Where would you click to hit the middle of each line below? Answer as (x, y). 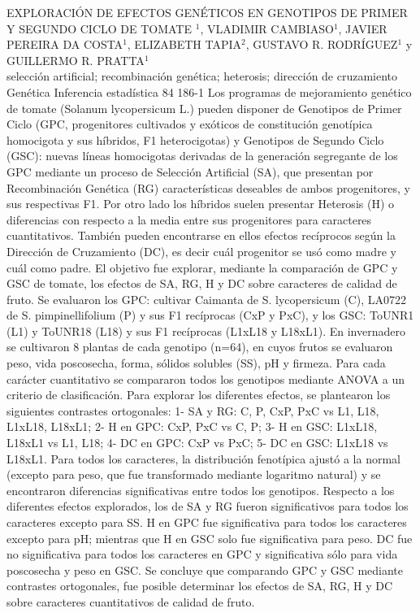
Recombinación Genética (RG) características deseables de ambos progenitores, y (208, 187)
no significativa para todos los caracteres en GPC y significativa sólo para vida (202, 554)
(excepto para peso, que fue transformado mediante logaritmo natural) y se (194, 474)
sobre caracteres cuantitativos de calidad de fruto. (131, 601)
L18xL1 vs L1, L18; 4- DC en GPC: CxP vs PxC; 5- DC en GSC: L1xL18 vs (197, 443)
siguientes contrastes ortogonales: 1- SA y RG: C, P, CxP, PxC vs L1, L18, (193, 410)
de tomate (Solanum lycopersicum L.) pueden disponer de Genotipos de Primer (204, 108)
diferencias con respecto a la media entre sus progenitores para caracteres (189, 219)
